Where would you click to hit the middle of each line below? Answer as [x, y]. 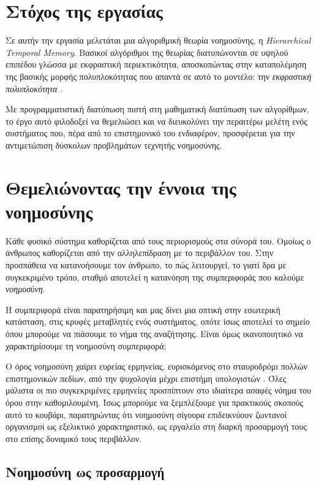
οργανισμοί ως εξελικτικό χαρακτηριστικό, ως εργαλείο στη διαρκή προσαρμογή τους [156, 426]
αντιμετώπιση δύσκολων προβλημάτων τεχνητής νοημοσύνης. [114, 145]
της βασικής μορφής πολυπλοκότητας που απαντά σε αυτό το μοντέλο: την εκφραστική [159, 76]
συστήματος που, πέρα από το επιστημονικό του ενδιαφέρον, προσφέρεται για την [150, 133]
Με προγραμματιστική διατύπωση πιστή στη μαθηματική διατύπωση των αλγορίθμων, [157, 109]
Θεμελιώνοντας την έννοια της [121, 187]
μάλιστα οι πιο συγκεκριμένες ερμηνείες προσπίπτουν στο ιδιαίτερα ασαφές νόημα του [158, 390]
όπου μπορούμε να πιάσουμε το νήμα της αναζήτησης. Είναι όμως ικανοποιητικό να [154, 333]
